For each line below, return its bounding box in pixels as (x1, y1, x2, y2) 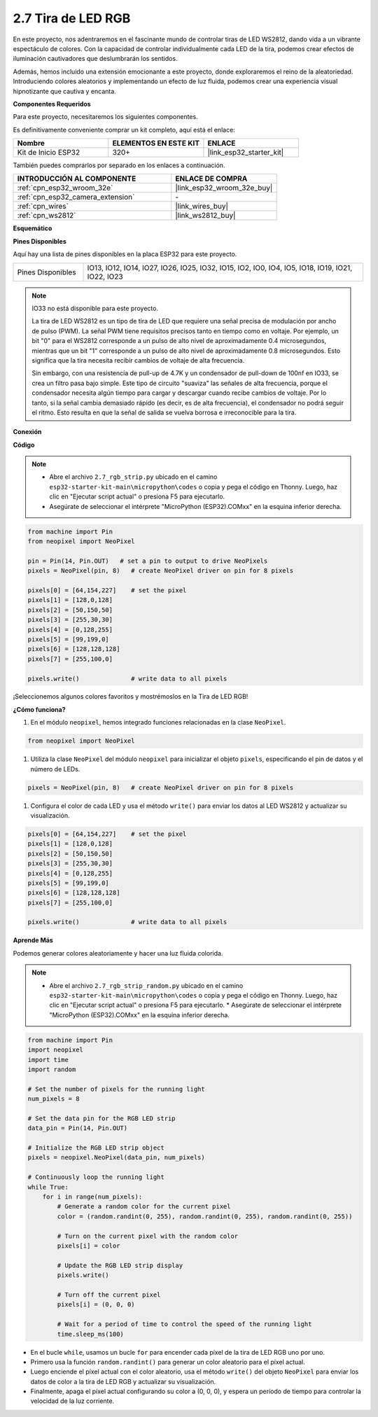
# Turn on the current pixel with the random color (57, 1232, 239, 1240)
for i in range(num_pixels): (42, 1193, 143, 1201)
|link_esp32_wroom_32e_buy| (175, 183, 273, 193)
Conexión (13, 428, 42, 436)
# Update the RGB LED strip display (57, 1261, 183, 1269)
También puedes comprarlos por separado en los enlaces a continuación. (13, 161, 225, 169)
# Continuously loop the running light (27, 1173, 164, 1181)
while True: (27, 1183, 69, 1191)
